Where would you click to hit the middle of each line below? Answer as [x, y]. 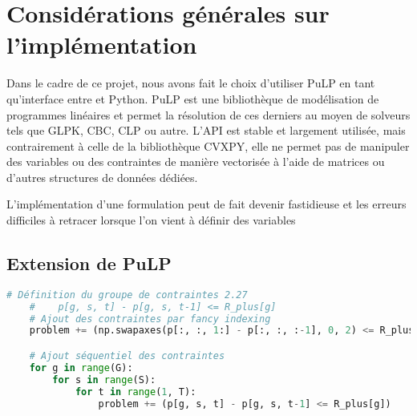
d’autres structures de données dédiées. [102, 177]
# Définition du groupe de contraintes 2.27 [127, 295]
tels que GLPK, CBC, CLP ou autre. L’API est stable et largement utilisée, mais [206, 130]
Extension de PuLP [89, 263]
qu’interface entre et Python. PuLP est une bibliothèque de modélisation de [193, 98]
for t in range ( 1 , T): [136, 392]
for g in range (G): [81, 368]
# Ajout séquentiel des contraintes [127, 356]
